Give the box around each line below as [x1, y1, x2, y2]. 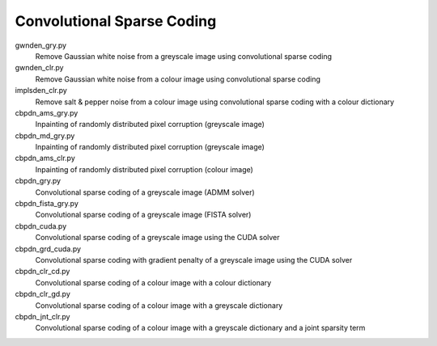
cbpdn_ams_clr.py [15, 154, 76, 163]
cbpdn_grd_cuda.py [15, 243, 81, 254]
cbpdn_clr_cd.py [15, 267, 70, 276]
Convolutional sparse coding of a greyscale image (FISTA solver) [35, 210, 252, 220]
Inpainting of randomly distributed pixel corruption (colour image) [35, 164, 254, 174]
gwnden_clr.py [15, 63, 64, 73]
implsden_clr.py [15, 86, 68, 95]
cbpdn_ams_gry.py [15, 108, 78, 117]
